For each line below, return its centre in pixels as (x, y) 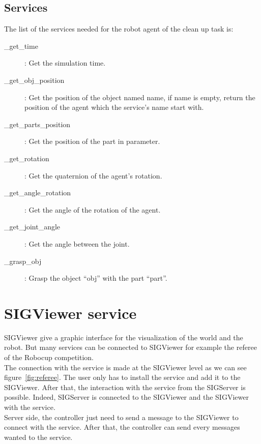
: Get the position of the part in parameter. (92, 141)
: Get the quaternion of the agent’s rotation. (93, 175)
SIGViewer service (70, 313)
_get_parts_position (37, 124)
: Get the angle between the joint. (77, 243)
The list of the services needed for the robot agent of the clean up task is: (119, 29)
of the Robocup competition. (49, 357)
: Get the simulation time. (65, 63)
